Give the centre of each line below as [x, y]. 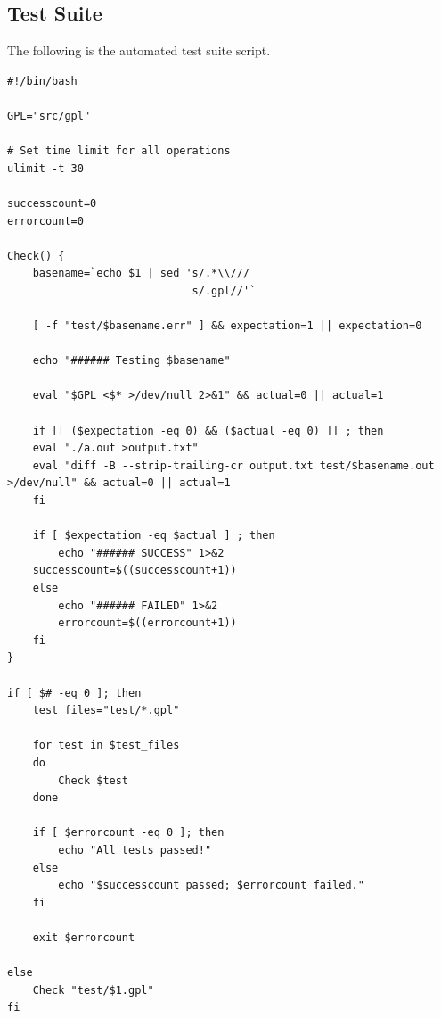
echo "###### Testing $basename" [131, 361]
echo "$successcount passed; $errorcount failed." [211, 886]
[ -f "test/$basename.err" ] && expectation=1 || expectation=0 [227, 326]
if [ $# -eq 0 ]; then [74, 693]
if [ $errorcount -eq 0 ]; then [128, 833]
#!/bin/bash [42, 81]
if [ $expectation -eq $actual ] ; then [154, 536]
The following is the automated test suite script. [139, 50]
